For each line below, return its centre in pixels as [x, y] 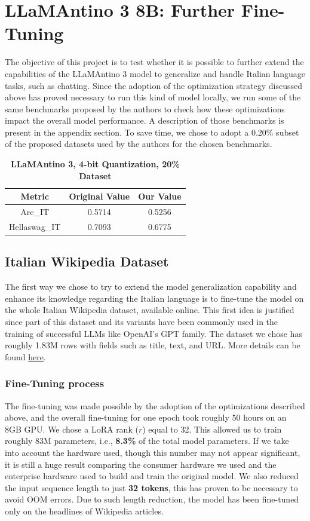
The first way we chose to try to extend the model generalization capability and [151, 286]
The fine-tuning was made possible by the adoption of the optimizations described [155, 405]
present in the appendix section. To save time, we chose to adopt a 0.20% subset [152, 132]
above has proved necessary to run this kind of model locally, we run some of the [153, 97]
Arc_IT [35, 212]
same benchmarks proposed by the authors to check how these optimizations [145, 108]
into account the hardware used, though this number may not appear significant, [153, 452]
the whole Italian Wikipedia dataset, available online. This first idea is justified [150, 310]
